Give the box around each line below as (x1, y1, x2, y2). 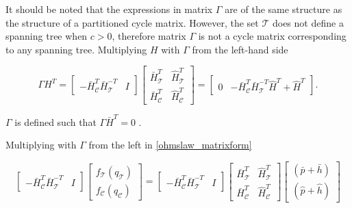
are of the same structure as (225, 2, 342, 16)
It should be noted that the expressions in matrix (5, 2, 213, 16)
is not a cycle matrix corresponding (198, 29, 347, 43)
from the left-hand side (192, 42, 288, 56)
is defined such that (14, 114, 97, 129)
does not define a (272, 15, 344, 29)
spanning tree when (5, 29, 88, 43)
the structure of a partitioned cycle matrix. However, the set (5, 15, 259, 29)
